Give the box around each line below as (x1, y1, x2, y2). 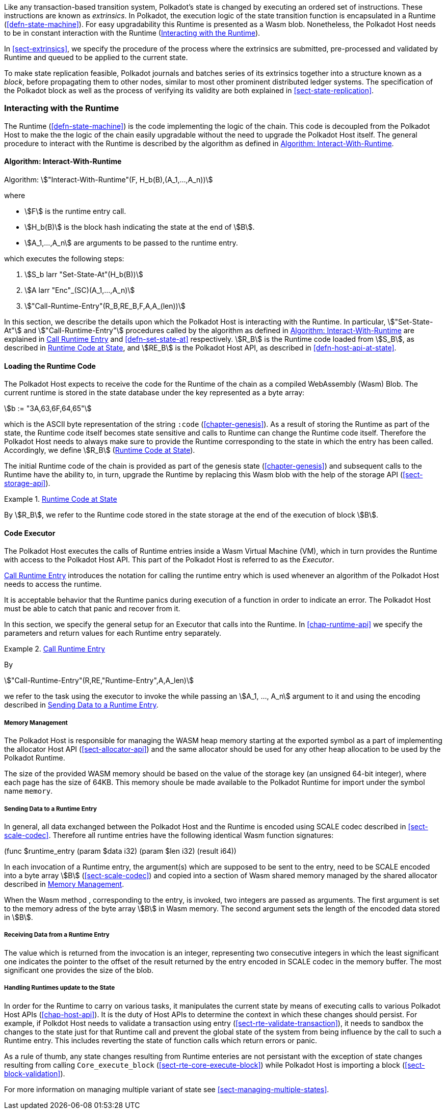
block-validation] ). (4, 1069, 65, 1078)
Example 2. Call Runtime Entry (4, 644, 106, 654)
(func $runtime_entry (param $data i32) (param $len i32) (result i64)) (4, 846, 237, 855)
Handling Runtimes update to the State (4, 984, 115, 992)
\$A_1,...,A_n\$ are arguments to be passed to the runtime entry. (24, 238, 238, 247)
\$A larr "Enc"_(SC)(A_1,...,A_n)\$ (24, 285, 135, 294)
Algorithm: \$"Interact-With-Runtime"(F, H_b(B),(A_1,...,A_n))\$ (4, 175, 213, 184)
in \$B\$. (4, 912, 33, 922)
